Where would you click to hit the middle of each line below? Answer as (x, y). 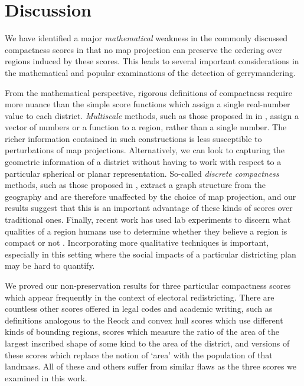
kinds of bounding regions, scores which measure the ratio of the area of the (142, 331)
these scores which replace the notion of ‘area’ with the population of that (139, 354)
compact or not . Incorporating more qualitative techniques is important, (137, 243)
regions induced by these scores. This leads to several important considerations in (152, 61)
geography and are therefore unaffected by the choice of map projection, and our (151, 196)
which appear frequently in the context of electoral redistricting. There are (140, 297)
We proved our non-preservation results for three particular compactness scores (148, 285)
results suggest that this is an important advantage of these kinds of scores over (149, 208)
